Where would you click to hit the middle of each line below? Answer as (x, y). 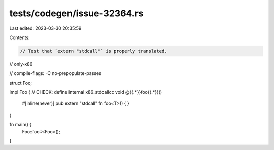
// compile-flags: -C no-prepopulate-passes (55, 73)
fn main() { (21, 125)
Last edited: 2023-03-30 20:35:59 (45, 28)
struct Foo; (21, 83)
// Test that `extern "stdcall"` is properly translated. (94, 51)
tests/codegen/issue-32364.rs (76, 13)
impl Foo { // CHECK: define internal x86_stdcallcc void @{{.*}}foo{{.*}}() (86, 92)
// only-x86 (21, 64)
